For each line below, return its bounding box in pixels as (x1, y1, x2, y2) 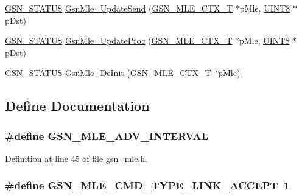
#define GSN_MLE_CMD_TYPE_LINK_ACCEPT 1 (5, 178, 290, 193)
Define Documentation (5, 96, 150, 115)
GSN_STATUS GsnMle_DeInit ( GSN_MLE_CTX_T (5, 66, 211, 79)
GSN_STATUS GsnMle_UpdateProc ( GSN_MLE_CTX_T (5, 34, 233, 47)
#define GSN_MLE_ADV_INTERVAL (5, 128, 209, 143)
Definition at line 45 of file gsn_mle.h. (5, 152, 148, 164)
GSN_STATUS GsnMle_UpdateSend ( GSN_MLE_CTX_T (5, 2, 233, 14)
